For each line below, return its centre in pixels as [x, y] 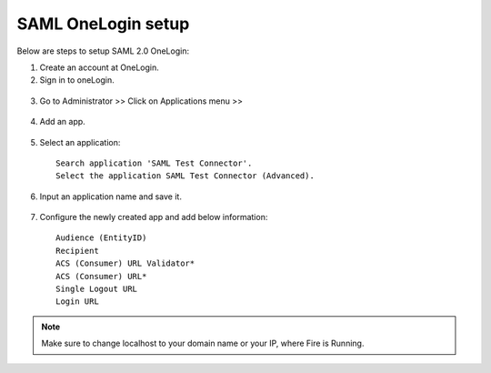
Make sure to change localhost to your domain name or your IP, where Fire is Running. [203, 343]
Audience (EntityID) [101, 238]
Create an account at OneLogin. [99, 67]
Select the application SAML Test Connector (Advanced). [185, 176]
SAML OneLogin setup [103, 24]
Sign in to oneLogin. [77, 80]
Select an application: [80, 142]
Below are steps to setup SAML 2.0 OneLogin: [103, 51]
